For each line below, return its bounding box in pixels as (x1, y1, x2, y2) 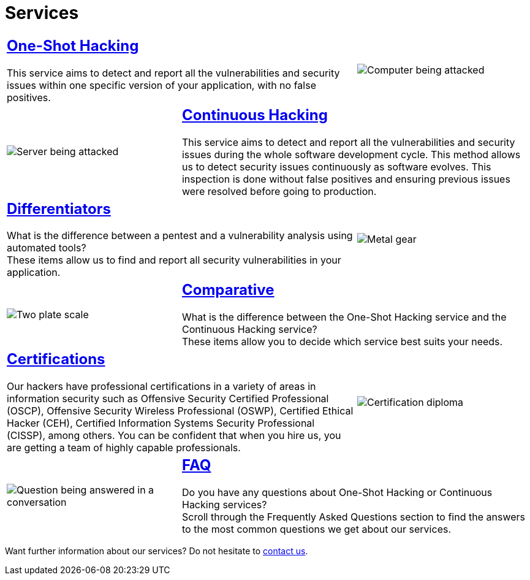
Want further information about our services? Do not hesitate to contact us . (5, 546, 308, 557)
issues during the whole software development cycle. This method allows (181, 148, 521, 161)
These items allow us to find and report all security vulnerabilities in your (7, 254, 341, 267)
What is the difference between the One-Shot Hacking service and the (181, 311, 507, 324)
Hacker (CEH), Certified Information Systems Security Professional (7, 417, 315, 430)
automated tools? (7, 242, 86, 254)
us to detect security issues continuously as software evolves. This (181, 160, 491, 173)
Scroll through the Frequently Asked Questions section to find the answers (181, 511, 525, 524)
